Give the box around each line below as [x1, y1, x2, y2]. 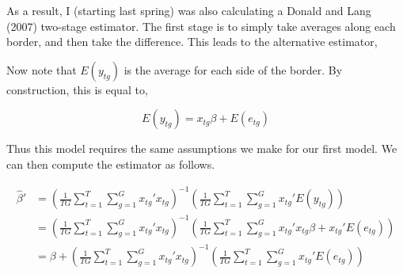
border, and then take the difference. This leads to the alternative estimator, [6, 33, 378, 50]
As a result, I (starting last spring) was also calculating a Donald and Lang [6, 2, 371, 18]
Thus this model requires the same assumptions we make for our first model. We [6, 140, 397, 157]
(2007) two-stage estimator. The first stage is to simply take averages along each [6, 17, 396, 34]
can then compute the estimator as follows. [6, 155, 215, 172]
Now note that [6, 61, 77, 78]
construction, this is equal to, [6, 81, 148, 97]
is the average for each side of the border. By [124, 61, 343, 78]
